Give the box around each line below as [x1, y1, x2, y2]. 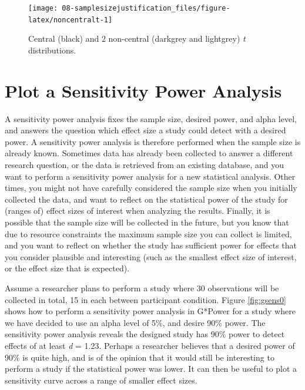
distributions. [28, 43, 76, 56]
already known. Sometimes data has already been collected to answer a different [5, 147, 293, 159]
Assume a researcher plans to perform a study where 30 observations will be [5, 281, 279, 294]
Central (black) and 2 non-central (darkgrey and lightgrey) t [28, 32, 246, 45]
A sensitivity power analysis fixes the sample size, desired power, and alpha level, [5, 112, 297, 125]
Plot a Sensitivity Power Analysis [5, 78, 282, 102]
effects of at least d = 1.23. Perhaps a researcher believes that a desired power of [5, 339, 295, 351]
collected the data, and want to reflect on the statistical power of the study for [5, 193, 288, 205]
